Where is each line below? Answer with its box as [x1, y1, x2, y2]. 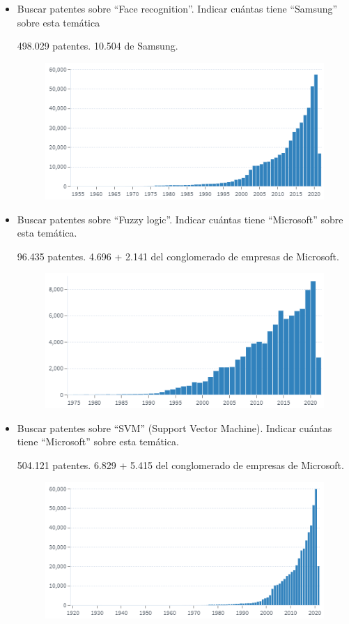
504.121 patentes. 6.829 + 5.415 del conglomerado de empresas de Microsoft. [17, 457, 344, 472]
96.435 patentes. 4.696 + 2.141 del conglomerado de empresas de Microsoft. [17, 248, 339, 263]
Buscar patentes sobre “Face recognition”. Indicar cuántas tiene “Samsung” [17, 1, 338, 15]
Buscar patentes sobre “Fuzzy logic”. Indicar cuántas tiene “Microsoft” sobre [17, 211, 343, 226]
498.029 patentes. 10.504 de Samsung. [17, 38, 178, 53]
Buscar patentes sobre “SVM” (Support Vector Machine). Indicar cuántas [17, 420, 332, 435]
